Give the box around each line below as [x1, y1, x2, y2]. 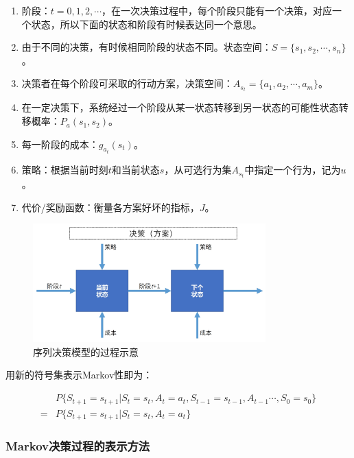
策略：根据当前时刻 [21, 162, 108, 177]
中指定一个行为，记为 [244, 162, 341, 177]
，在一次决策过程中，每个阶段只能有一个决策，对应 [102, 3, 333, 17]
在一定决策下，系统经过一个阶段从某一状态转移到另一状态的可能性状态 [21, 100, 339, 114]
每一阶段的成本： [21, 136, 99, 151]
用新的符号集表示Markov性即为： [5, 367, 153, 382]
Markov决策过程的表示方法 [5, 437, 150, 454]
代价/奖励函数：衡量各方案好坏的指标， [21, 200, 200, 214]
